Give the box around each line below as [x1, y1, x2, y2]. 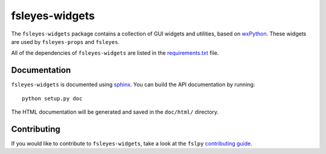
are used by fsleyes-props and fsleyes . [11, 38, 120, 45]
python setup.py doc [22, 95, 83, 102]
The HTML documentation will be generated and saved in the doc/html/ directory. [11, 108, 219, 115]
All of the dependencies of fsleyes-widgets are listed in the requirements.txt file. [11, 49, 219, 57]
